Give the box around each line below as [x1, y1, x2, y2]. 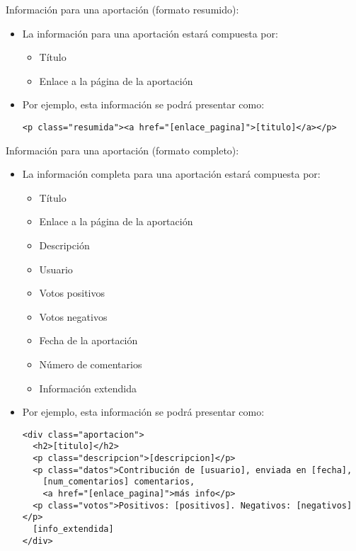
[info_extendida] [33, 524, 114, 534]
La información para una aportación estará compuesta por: [22, 25, 278, 40]
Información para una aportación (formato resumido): [6, 2, 239, 16]
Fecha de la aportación [39, 333, 138, 348]
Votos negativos [39, 309, 108, 324]
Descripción [39, 238, 90, 252]
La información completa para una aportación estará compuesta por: [22, 166, 321, 181]
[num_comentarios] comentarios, [42, 477, 195, 487]
